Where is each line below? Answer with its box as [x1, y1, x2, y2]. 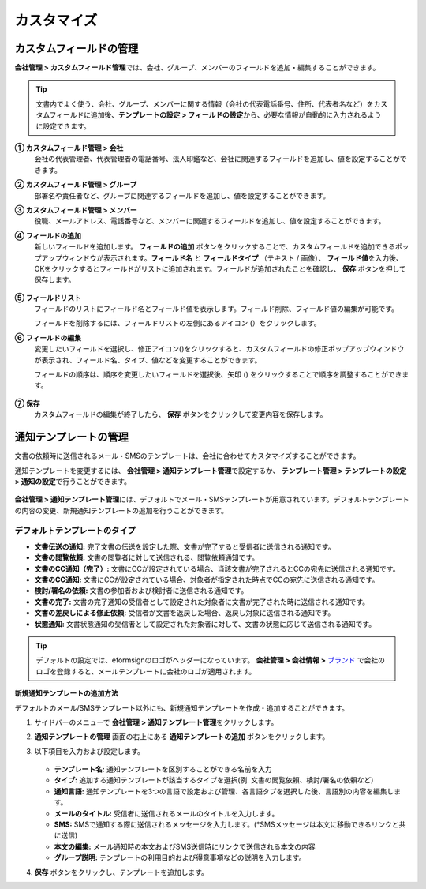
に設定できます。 [35, 121, 91, 130]
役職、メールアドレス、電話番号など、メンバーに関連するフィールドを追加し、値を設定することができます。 [34, 216, 386, 226]
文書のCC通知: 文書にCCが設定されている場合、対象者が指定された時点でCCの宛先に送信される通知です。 [34, 575, 379, 584]
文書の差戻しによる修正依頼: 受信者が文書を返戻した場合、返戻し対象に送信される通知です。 [34, 608, 335, 617]
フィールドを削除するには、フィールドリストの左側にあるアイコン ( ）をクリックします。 [34, 318, 321, 328]
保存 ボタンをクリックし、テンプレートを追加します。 [34, 867, 209, 876]
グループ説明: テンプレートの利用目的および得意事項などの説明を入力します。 [54, 853, 306, 862]
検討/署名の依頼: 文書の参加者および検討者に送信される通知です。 [34, 586, 248, 595]
